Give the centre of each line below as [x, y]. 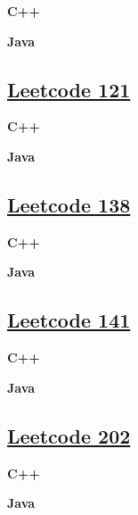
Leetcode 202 [69, 435]
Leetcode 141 [69, 320]
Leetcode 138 [69, 204]
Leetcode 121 [69, 89]
